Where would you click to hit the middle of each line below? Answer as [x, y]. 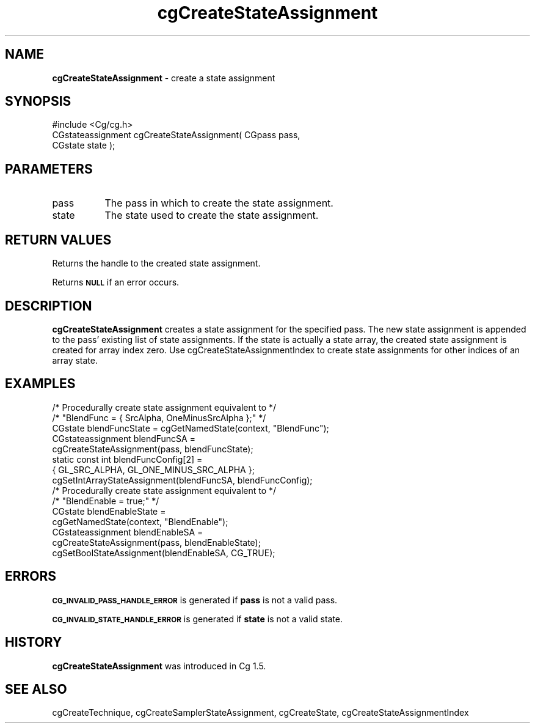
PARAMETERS [49, 169]
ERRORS [31, 576]
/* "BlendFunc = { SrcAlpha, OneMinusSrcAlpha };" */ [159, 417]
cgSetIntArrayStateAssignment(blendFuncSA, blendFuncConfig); [182, 480]
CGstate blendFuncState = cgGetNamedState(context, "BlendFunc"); [191, 428]
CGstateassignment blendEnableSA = [128, 532]
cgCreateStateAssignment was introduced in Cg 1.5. [159, 666]
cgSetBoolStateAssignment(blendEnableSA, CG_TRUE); [164, 553]
